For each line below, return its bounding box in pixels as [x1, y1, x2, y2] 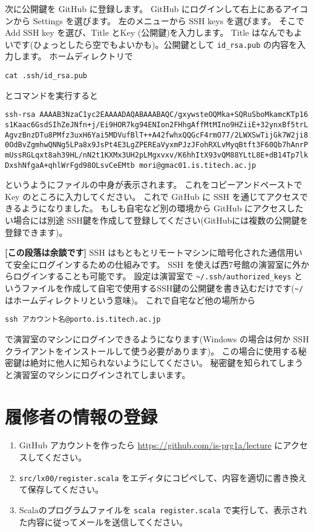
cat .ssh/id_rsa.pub [5, 71, 88, 81]
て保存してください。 [19, 483, 103, 496]
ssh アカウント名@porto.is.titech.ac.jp [5, 315, 161, 324]
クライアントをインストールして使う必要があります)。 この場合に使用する [5, 344, 298, 357]
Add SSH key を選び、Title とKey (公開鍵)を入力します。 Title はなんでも [5, 26, 294, 39]
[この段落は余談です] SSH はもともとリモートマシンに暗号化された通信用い [5, 246, 303, 259]
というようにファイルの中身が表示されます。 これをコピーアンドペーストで [5, 178, 303, 191]
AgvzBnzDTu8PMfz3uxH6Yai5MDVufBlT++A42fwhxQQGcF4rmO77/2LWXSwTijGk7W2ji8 [5, 130, 309, 139]
